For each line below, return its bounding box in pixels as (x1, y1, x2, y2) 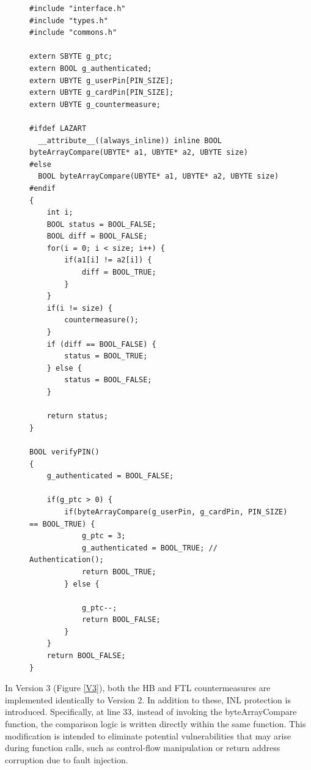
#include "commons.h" (29, 28, 117, 37)
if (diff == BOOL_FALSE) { (46, 339, 156, 349)
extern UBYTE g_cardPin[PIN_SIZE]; (29, 88, 174, 97)
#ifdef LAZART (29, 124, 87, 133)
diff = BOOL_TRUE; (81, 268, 156, 277)
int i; (46, 208, 73, 217)
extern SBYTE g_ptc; (29, 52, 113, 61)
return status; (46, 412, 108, 421)
